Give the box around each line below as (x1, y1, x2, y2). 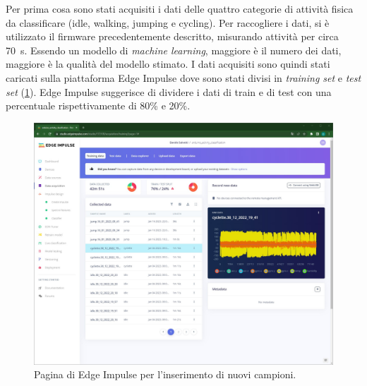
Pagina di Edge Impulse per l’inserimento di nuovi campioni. (34, 367, 296, 382)
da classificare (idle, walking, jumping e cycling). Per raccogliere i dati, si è (6, 15, 330, 30)
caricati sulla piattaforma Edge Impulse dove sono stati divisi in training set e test (6, 70, 361, 85)
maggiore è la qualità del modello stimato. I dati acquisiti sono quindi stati (6, 56, 330, 71)
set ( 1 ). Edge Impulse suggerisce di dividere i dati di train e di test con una (6, 84, 332, 99)
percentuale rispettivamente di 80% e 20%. (6, 98, 191, 113)
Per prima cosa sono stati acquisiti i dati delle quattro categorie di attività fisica (6, 1, 354, 16)
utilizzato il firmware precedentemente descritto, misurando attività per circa (6, 29, 339, 44)
